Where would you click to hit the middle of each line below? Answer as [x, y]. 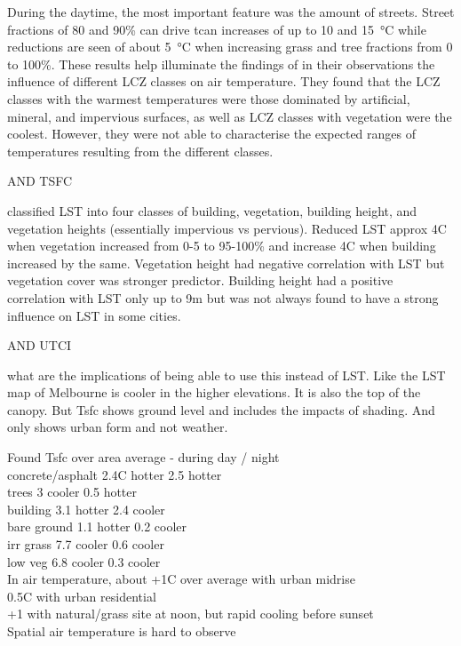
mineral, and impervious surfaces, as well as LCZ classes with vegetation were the [230, 116]
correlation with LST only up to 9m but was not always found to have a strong [223, 297]
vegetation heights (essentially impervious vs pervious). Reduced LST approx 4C [227, 228]
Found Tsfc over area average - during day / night [143, 457]
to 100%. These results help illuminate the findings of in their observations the [221, 64]
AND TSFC [40, 181]
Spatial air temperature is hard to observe [122, 631]
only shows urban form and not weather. [118, 427]
